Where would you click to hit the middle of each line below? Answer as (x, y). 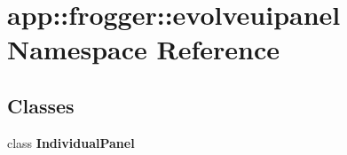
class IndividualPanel (71, 142)
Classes (41, 105)
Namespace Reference (143, 49)
